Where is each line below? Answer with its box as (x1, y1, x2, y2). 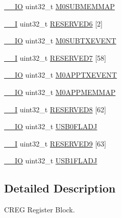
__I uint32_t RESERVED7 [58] (4, 52, 106, 63)
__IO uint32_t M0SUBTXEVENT (4, 35, 116, 46)
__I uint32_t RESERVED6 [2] (4, 18, 103, 29)
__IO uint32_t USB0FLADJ (4, 121, 98, 132)
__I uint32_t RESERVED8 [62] (4, 104, 106, 114)
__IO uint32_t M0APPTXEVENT (4, 69, 117, 80)
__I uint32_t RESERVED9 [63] (4, 138, 106, 149)
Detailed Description (4, 180, 116, 196)
